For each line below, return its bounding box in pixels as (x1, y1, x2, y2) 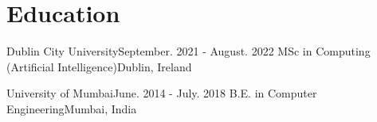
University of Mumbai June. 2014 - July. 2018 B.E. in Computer (6, 85, 317, 101)
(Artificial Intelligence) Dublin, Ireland (6, 58, 192, 74)
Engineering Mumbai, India (6, 100, 137, 116)
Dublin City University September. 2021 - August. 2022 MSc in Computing (6, 43, 371, 59)
